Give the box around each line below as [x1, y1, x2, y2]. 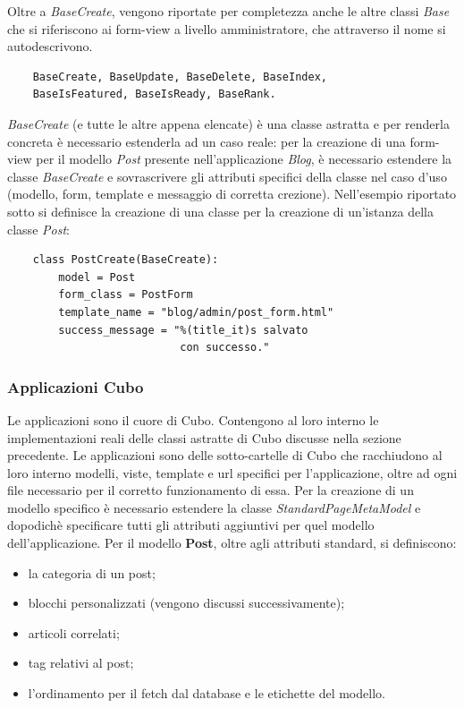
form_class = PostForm [58, 288, 193, 302]
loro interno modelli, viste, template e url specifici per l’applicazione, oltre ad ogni [7, 463, 458, 482]
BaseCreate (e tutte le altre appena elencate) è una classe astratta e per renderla [7, 114, 450, 132]
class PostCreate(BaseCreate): [32, 253, 219, 267]
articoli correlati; [28, 623, 120, 642]
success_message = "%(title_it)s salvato [58, 323, 308, 337]
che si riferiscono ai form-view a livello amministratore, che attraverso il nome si [7, 19, 446, 38]
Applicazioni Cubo [7, 375, 144, 397]
